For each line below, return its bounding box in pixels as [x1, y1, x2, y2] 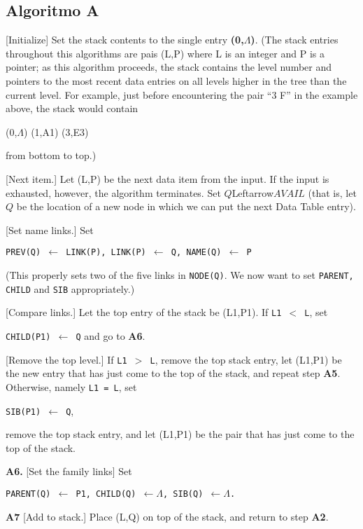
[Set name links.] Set [6, 222, 94, 237]
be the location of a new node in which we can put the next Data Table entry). [16, 199, 356, 214]
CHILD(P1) [6, 331, 51, 342]
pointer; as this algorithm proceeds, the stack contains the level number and [6, 60, 332, 74]
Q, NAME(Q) [171, 247, 222, 258]
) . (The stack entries [250, 32, 339, 47]
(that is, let [308, 185, 357, 200]
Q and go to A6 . [76, 328, 145, 343]
